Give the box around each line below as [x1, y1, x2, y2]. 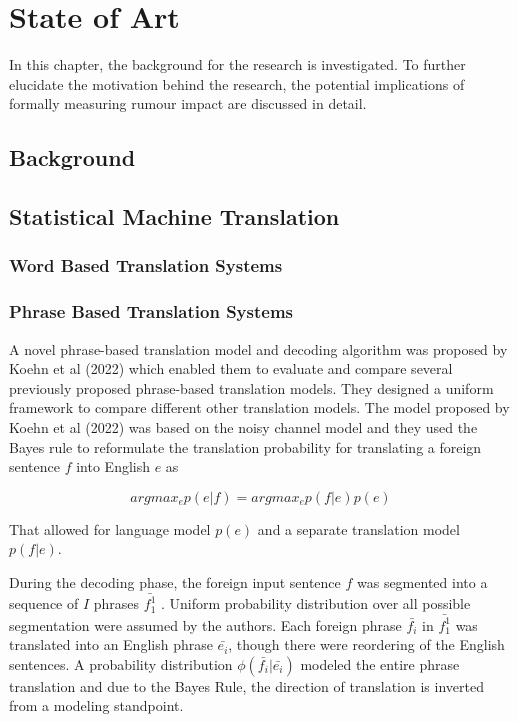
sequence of [9, 593, 79, 614]
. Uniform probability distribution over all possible [160, 593, 471, 614]
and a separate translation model [257, 518, 460, 539]
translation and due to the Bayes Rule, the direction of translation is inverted [9, 675, 484, 696]
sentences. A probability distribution [9, 653, 233, 674]
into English [76, 456, 151, 477]
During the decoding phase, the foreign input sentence [9, 571, 341, 592]
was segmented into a [356, 571, 488, 592]
